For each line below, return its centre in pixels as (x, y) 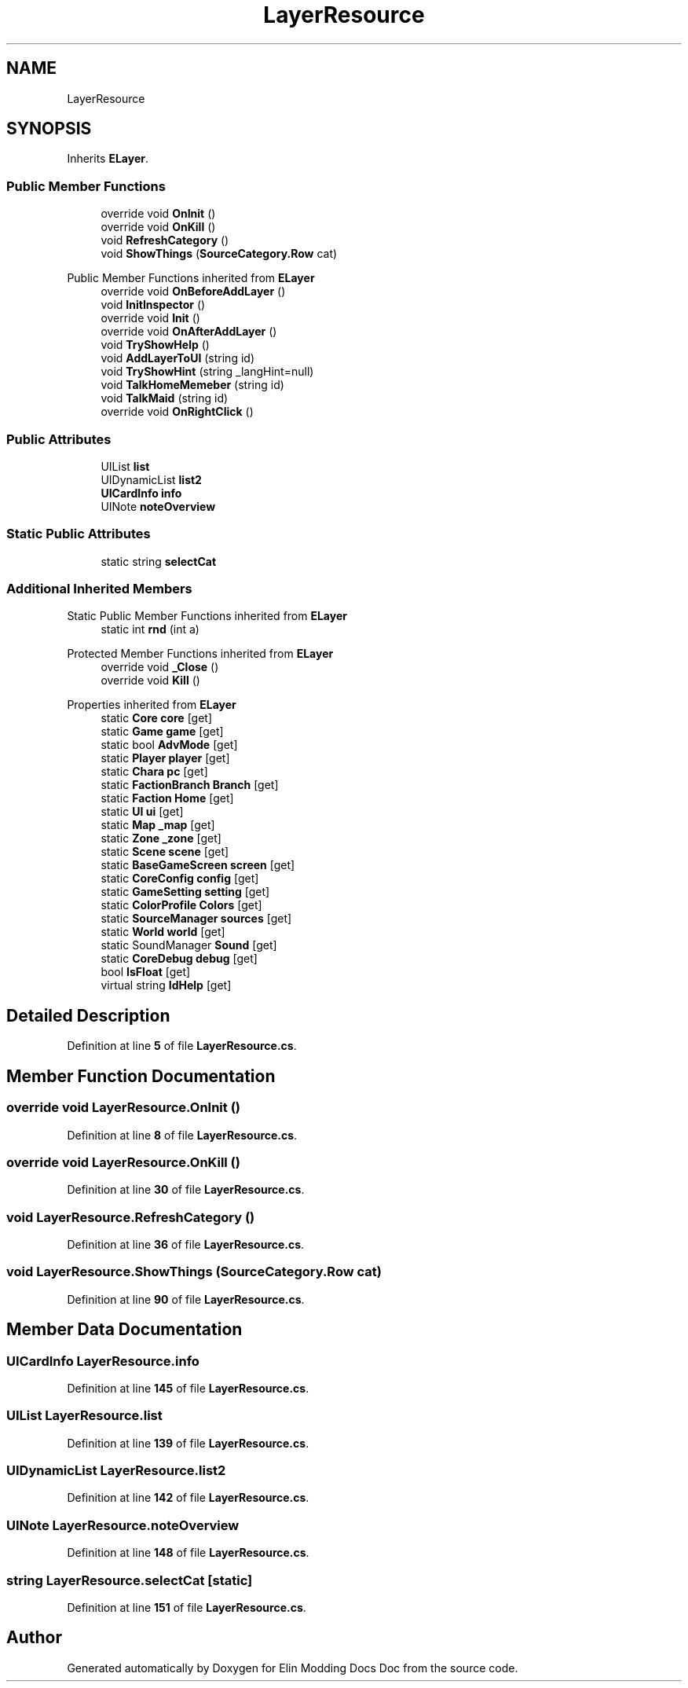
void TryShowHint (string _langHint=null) (207, 372)
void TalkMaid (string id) (165, 398)
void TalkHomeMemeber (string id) (192, 385)
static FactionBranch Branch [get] (190, 785)
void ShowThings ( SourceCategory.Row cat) (219, 254)
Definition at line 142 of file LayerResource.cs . (188, 1498)
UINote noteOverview (158, 506)
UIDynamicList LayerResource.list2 (116, 1471)
